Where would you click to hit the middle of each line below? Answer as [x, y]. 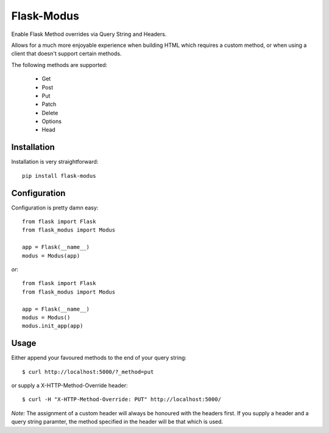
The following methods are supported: [59, 65]
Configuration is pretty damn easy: [55, 208]
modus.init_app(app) [53, 326]
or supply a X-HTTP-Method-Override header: [69, 385]
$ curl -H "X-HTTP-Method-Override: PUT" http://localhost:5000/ [122, 400]
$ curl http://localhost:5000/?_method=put [88, 372]
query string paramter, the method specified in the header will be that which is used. [117, 422]
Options [52, 121]
